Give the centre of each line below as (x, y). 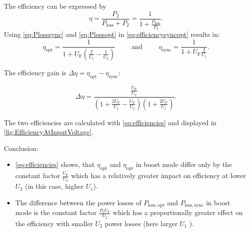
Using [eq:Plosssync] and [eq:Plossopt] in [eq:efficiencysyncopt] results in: (112, 34)
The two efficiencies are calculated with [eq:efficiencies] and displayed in (110, 122)
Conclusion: (21, 148)
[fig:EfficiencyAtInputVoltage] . (49, 132)
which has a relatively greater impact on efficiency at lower (158, 175)
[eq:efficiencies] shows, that (55, 164)
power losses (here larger (141, 223)
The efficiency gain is (35, 72)
